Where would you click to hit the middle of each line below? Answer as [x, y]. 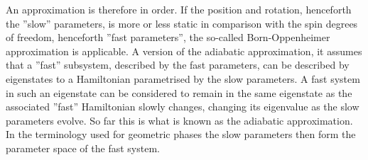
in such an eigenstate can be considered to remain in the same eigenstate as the [179, 92]
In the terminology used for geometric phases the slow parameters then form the [181, 134]
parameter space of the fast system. [83, 148]
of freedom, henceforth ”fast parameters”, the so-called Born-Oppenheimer [168, 37]
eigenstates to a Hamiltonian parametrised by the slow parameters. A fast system [183, 78]
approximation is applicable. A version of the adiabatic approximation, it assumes [184, 51]
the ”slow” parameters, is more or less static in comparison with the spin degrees [182, 23]
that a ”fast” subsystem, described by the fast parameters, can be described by [178, 65]
